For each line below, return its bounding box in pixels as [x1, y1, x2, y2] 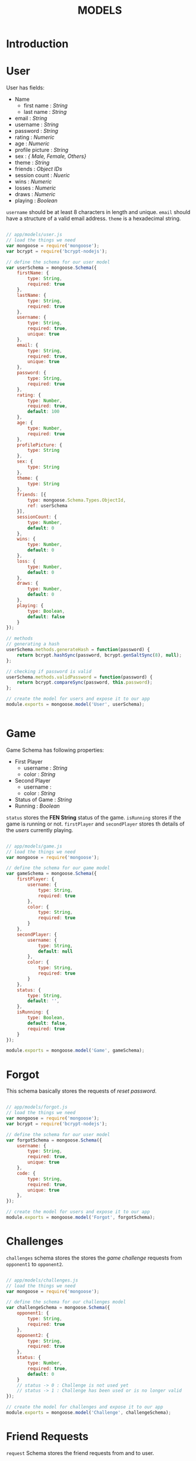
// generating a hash [6, 641, 60, 647]
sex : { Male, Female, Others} [14, 153, 87, 160]
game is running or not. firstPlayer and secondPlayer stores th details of [6, 820, 185, 827]
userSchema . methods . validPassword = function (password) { [6, 674, 153, 680]
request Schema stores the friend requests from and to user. [6, 1449, 154, 1456]
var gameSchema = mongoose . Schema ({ [6, 871, 97, 877]
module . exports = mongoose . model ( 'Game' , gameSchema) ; [6, 1047, 145, 1054]
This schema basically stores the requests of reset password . [6, 1087, 157, 1094]
